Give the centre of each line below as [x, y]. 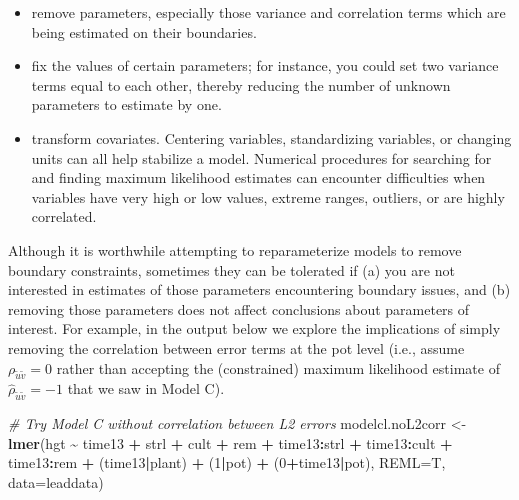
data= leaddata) [56, 481]
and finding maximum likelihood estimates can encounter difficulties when [258, 177]
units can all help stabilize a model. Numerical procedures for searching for [261, 157]
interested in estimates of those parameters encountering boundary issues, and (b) [259, 289]
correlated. [64, 216]
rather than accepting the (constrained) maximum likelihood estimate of [278, 367]
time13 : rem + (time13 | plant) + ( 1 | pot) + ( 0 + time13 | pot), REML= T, [227, 462]
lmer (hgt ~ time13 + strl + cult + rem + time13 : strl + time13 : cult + [230, 442]
